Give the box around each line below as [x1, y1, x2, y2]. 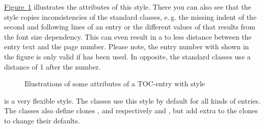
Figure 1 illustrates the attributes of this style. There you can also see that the [4, 2, 251, 12]
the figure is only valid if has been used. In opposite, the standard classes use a [4, 51, 251, 61]
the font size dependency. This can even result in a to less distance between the [4, 31, 252, 42]
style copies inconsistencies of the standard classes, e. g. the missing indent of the [4, 11, 257, 22]
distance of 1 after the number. [4, 61, 101, 72]
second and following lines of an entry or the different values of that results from [4, 21, 255, 32]
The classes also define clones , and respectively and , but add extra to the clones [4, 105, 258, 116]
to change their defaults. [4, 115, 80, 125]
